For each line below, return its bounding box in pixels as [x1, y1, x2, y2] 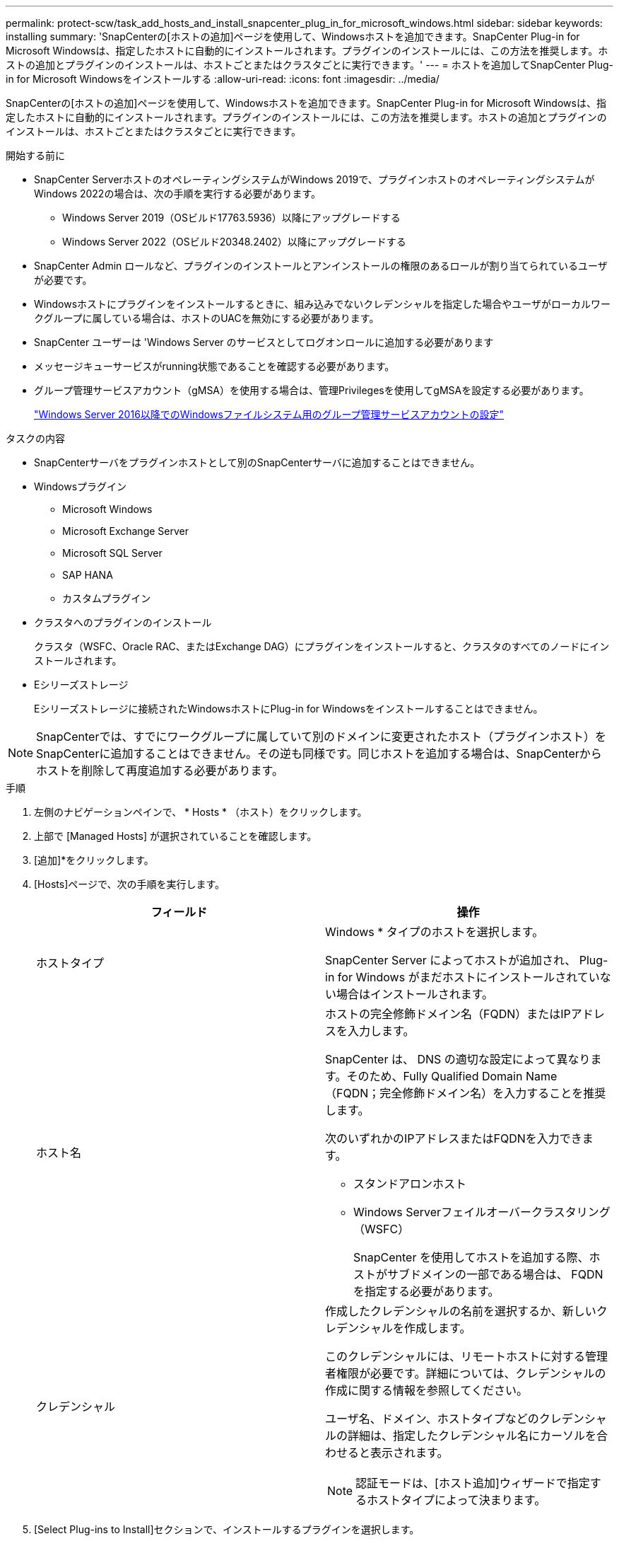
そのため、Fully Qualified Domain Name [346, 1069, 558, 1083]
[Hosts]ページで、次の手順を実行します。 [34, 878, 225, 890]
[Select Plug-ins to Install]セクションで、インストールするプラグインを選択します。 [34, 1523, 420, 1535]
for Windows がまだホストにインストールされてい [337, 970, 600, 984]
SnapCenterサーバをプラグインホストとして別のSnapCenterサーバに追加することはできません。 [34, 456, 481, 468]
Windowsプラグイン [34, 480, 127, 492]
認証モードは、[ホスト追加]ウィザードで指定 [355, 1476, 590, 1490]
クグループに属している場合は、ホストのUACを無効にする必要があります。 [34, 312, 379, 324]
